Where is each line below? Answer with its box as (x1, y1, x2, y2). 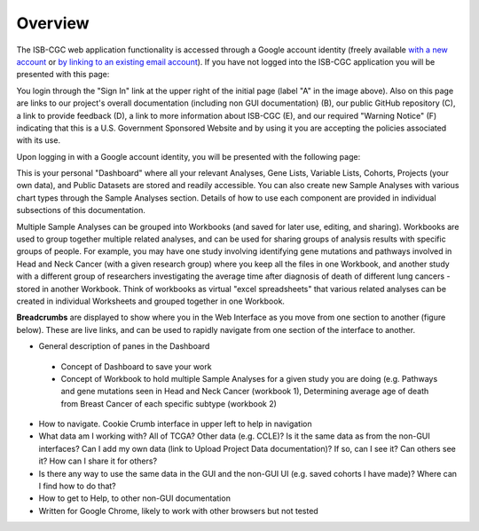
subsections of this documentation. (16, 205, 145, 216)
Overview (16, 13, 90, 33)
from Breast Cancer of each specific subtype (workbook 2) (60, 398, 277, 408)
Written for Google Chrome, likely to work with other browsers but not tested (38, 505, 318, 516)
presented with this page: (16, 69, 110, 80)
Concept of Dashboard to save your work (60, 361, 212, 372)
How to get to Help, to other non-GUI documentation (38, 493, 231, 503)
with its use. (16, 135, 61, 146)
